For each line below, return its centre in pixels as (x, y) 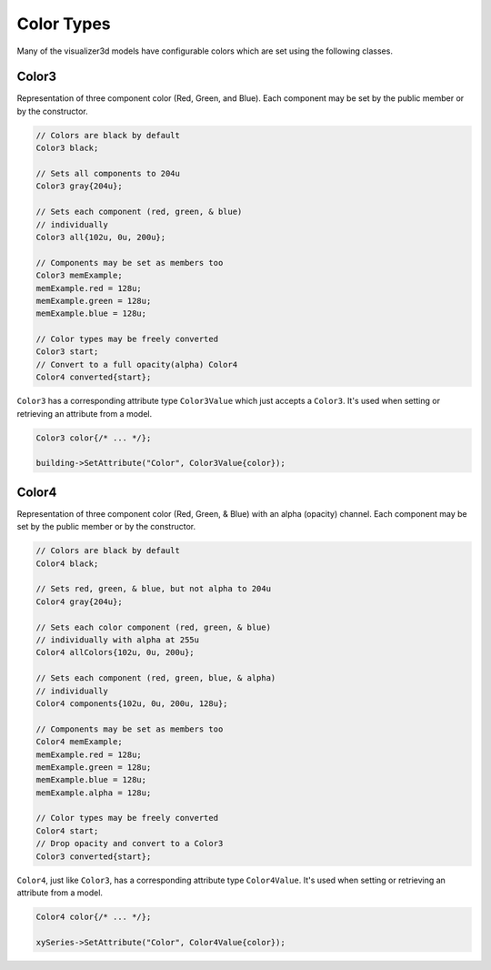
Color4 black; (67, 563)
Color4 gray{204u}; (79, 601)
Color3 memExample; (79, 276)
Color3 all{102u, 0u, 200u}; (101, 237)
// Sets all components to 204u (108, 173)
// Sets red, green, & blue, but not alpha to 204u (154, 589)
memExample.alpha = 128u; (94, 793)
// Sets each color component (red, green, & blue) (154, 627)
